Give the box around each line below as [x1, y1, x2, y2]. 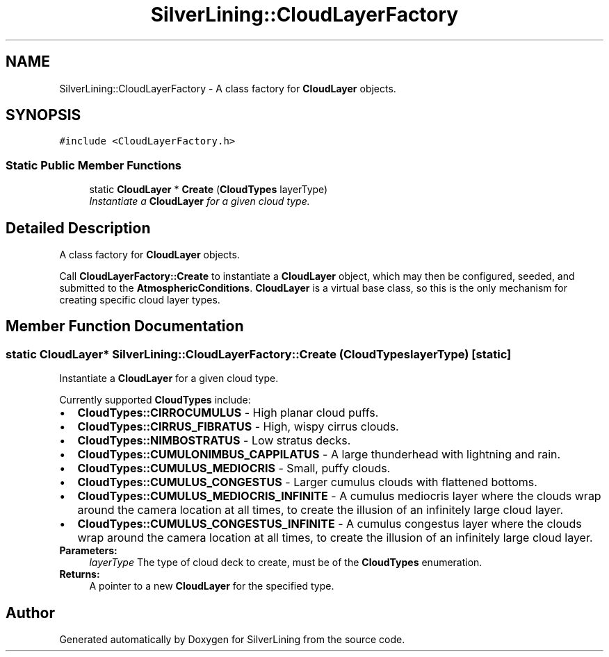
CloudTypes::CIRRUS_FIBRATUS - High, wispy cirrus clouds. [77, 419, 399, 434]
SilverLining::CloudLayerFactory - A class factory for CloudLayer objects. [59, 82, 396, 94]
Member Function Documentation [6, 317, 244, 335]
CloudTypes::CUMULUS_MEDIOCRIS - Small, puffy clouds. [77, 461, 391, 476]
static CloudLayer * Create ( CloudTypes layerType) [89, 183, 328, 196]
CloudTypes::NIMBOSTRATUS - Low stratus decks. [77, 433, 351, 448]
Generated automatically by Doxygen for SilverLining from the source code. [59, 633, 405, 646]
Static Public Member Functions [6, 158, 182, 172]
